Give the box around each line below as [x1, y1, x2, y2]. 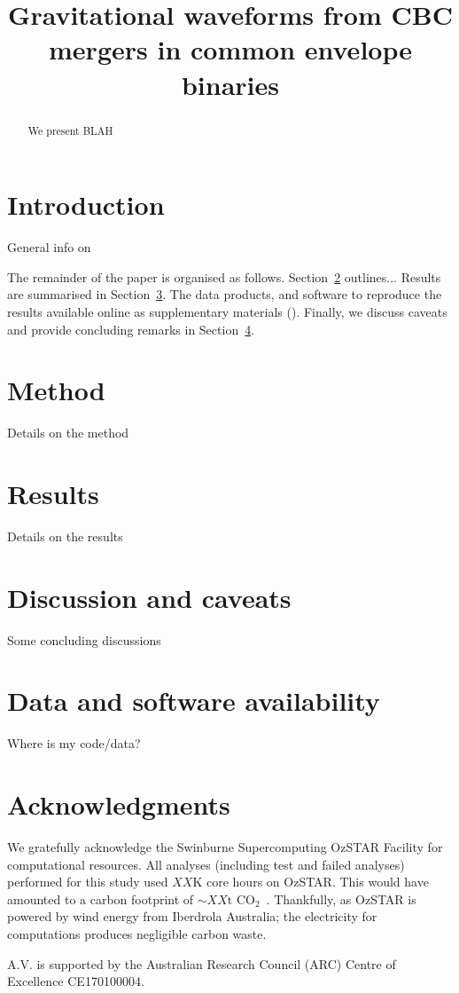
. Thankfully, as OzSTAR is [266, 889, 416, 908]
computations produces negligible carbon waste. [7, 925, 267, 943]
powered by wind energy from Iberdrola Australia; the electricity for [7, 907, 377, 926]
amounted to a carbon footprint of [7, 889, 194, 908]
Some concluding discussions [7, 630, 161, 649]
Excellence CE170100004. [7, 972, 144, 990]
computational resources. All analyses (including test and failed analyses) [7, 855, 405, 873]
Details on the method [7, 423, 129, 442]
